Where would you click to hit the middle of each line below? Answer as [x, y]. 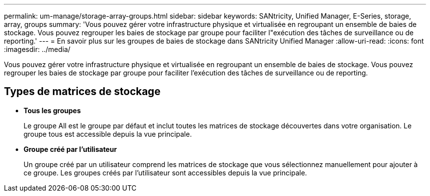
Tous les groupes [52, 110]
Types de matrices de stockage [82, 92]
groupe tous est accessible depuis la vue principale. [108, 134]
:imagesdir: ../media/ [37, 49]
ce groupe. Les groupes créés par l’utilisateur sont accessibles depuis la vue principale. [165, 172]
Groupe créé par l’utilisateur [70, 149]
